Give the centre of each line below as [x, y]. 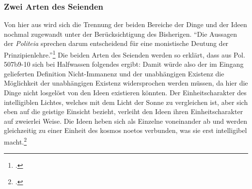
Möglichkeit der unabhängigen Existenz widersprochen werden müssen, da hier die [126, 83]
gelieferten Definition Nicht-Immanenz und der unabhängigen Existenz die [114, 73]
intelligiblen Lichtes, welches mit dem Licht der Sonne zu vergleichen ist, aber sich [126, 102]
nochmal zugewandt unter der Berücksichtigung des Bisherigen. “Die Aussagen [120, 34]
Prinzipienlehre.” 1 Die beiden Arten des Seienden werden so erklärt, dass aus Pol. [125, 54]
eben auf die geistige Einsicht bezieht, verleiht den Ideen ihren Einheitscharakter [124, 111]
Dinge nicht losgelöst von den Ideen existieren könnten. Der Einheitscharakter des [125, 93]
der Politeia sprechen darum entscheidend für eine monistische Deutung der [116, 43]
